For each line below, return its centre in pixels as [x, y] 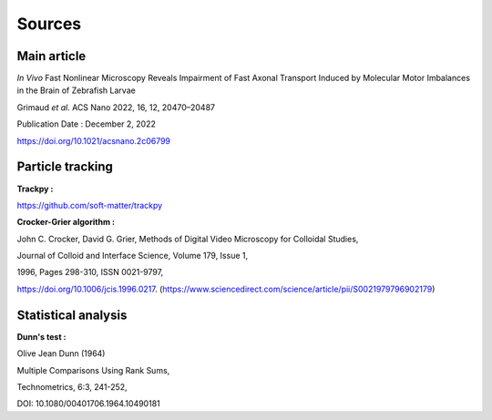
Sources [49, 24]
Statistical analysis [72, 315]
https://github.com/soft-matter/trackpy [90, 205]
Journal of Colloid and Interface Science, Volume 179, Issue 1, [133, 256]
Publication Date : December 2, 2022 [87, 124]
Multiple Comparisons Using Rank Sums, [93, 370]
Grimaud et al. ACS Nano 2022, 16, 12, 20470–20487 [116, 107]
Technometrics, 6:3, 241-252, [72, 386]
